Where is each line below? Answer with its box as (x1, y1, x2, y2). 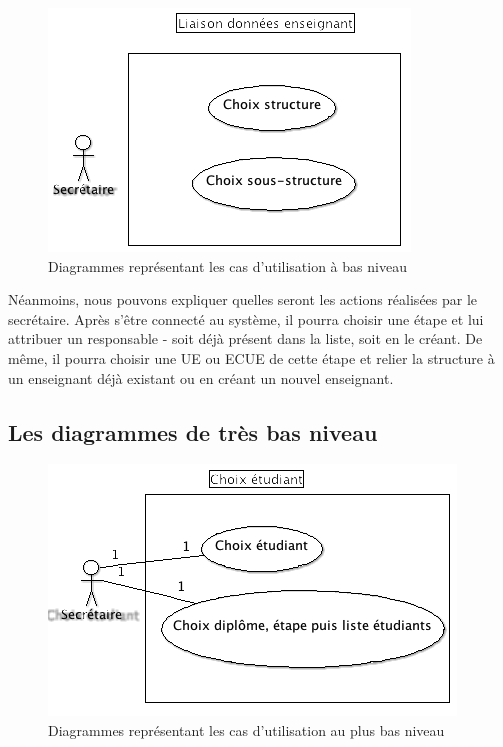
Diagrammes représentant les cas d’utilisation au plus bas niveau (48, 719, 445, 740)
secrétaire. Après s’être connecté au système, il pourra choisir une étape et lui (8, 308, 484, 329)
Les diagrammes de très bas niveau (8, 416, 378, 447)
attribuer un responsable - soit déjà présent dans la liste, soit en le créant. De (8, 328, 483, 349)
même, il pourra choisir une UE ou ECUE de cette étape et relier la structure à (8, 347, 495, 368)
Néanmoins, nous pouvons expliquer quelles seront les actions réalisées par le (8, 289, 478, 310)
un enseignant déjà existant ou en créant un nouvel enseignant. (8, 367, 394, 388)
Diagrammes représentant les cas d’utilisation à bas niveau (48, 255, 407, 276)
